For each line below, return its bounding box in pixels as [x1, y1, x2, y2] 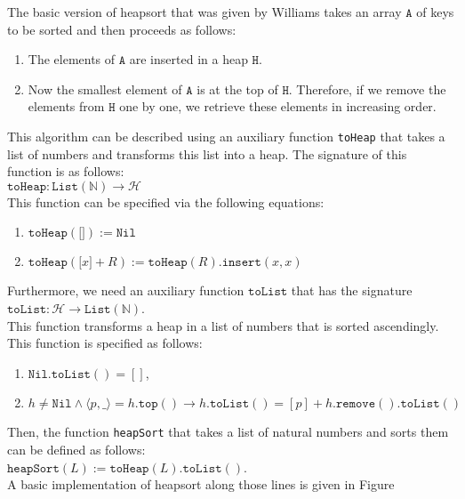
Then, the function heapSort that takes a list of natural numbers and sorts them [7, 423, 449, 441]
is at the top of [196, 79, 278, 98]
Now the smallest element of [28, 79, 182, 98]
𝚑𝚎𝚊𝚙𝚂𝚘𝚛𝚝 [7, 462, 60, 475]
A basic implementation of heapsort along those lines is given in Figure [7, 475, 395, 494]
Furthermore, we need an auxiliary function [7, 281, 245, 300]
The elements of [28, 50, 116, 68]
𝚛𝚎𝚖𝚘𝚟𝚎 [335, 398, 376, 411]
